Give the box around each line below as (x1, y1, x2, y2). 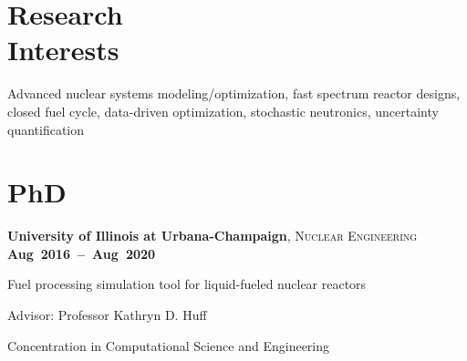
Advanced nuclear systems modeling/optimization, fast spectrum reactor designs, (7, 84, 461, 103)
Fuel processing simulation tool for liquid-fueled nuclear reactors (7, 274, 367, 294)
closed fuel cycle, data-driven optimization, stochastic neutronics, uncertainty (7, 101, 439, 120)
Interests (7, 31, 119, 68)
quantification (7, 119, 85, 139)
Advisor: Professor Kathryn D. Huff (7, 305, 207, 324)
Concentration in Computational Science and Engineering (7, 335, 330, 355)
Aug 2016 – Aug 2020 (7, 243, 156, 263)
